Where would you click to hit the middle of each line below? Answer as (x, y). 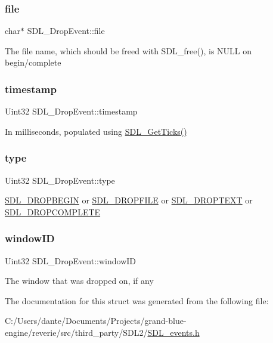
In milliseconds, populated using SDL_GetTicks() (96, 131)
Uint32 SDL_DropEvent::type (60, 180)
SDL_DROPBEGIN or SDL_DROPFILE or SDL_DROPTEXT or (129, 200)
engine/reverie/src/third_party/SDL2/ (76, 332)
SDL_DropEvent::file (66, 31)
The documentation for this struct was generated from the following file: (137, 300)
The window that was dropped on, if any (79, 281)
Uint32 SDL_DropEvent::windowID (70, 260)
